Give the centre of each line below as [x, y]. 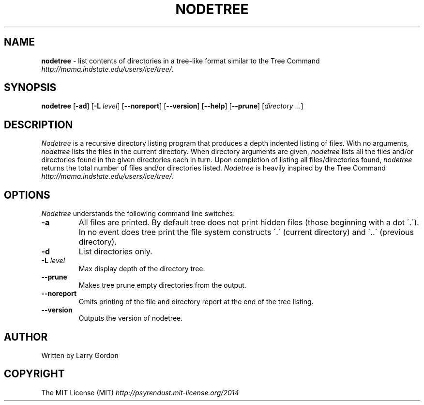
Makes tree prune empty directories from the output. [162, 285]
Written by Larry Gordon [80, 355]
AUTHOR [26, 337]
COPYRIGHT [34, 374]
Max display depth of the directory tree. [142, 269]
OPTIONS [27, 195]
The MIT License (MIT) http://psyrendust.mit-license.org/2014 [140, 392]
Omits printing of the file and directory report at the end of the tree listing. [196, 302]
